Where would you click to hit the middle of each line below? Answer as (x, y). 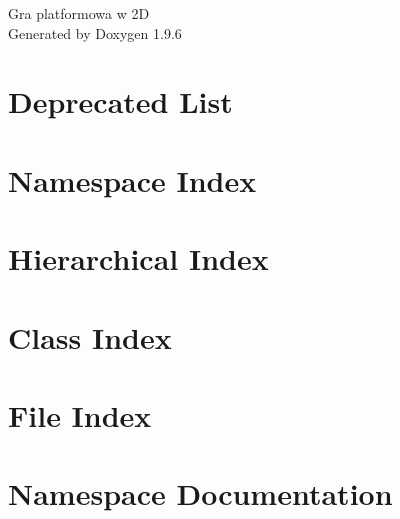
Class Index (90, 336)
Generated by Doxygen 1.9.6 (95, 32)
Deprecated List (120, 101)
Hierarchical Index (138, 258)
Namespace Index (132, 179)
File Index (80, 414)
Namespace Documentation (200, 493)
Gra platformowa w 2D (79, 13)
